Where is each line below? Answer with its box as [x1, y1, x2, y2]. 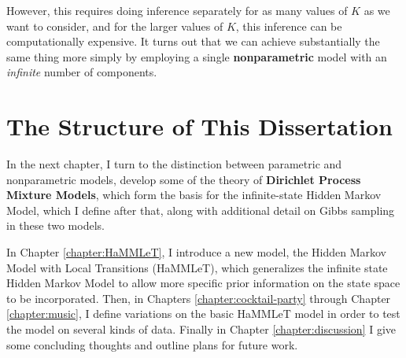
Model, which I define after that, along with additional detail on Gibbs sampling [6, 201, 395, 218]
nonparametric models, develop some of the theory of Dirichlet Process [6, 171, 361, 187]
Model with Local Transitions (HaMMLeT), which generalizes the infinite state [6, 259, 388, 275]
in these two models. [6, 217, 105, 234]
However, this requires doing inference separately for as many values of [6, 2, 348, 18]
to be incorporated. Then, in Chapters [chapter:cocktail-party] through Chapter [6, 290, 391, 306]
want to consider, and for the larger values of [6, 17, 223, 34]
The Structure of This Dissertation [6, 110, 393, 142]
